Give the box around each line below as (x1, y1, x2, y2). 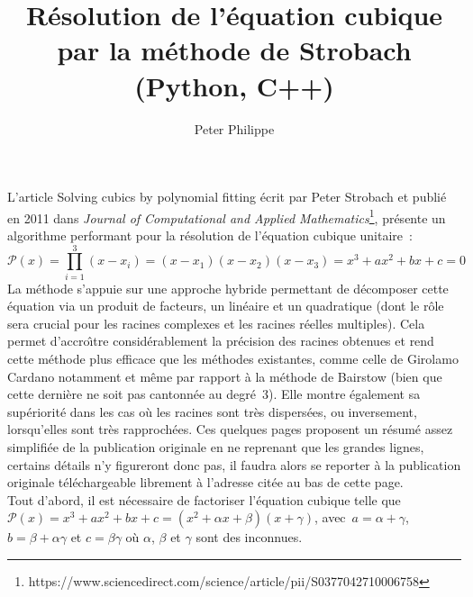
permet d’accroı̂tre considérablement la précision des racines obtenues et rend (7, 331, 434, 350)
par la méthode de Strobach (57, 32, 412, 68)
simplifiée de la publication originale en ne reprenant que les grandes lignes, (7, 438, 424, 456)
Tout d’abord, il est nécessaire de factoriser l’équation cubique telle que (7, 490, 401, 509)
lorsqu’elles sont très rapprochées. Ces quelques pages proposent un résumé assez (7, 420, 453, 439)
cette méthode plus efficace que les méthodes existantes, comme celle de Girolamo (7, 349, 459, 368)
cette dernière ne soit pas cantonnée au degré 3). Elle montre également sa (7, 384, 421, 403)
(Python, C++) (134, 67, 334, 104)
